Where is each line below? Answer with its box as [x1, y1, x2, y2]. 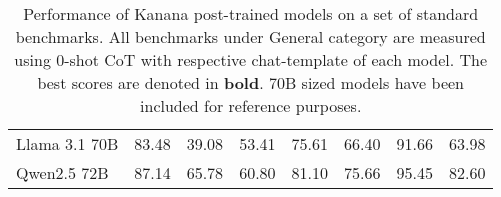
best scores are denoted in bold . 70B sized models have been [37, 71, 464, 94]
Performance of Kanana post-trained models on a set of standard [23, 2, 479, 25]
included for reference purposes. [140, 94, 362, 117]
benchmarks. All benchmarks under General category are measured [15, 25, 486, 48]
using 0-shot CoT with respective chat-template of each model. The [14, 48, 488, 71]
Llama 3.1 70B [16, 132, 119, 155]
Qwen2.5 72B [16, 161, 109, 184]
